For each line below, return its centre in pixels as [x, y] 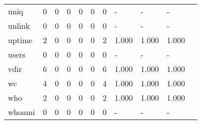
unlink [19, 26]
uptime [20, 40]
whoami [22, 112]
